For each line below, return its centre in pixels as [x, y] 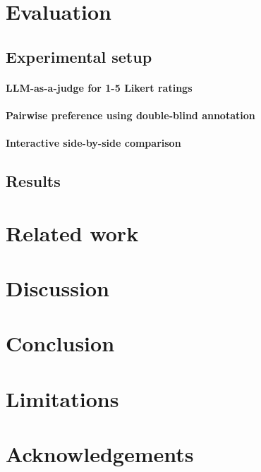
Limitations [62, 398]
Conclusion [60, 343]
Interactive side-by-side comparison [93, 143]
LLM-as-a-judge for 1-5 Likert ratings [99, 87]
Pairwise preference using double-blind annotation [130, 115]
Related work [72, 232]
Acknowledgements [100, 454]
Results [33, 181]
